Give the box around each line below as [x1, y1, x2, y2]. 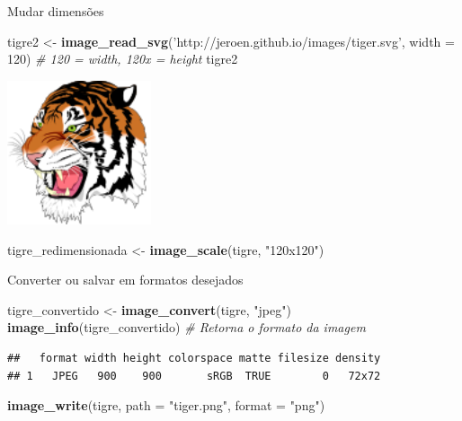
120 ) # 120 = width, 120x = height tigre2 [7, 49, 238, 68]
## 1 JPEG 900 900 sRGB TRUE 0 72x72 [7, 369, 381, 382]
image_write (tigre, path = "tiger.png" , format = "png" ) [7, 396, 325, 415]
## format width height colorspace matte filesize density [7, 352, 381, 365]
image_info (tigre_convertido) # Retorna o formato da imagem [7, 318, 366, 337]
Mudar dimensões [7, 2, 104, 20]
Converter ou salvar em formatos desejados [7, 270, 244, 289]
